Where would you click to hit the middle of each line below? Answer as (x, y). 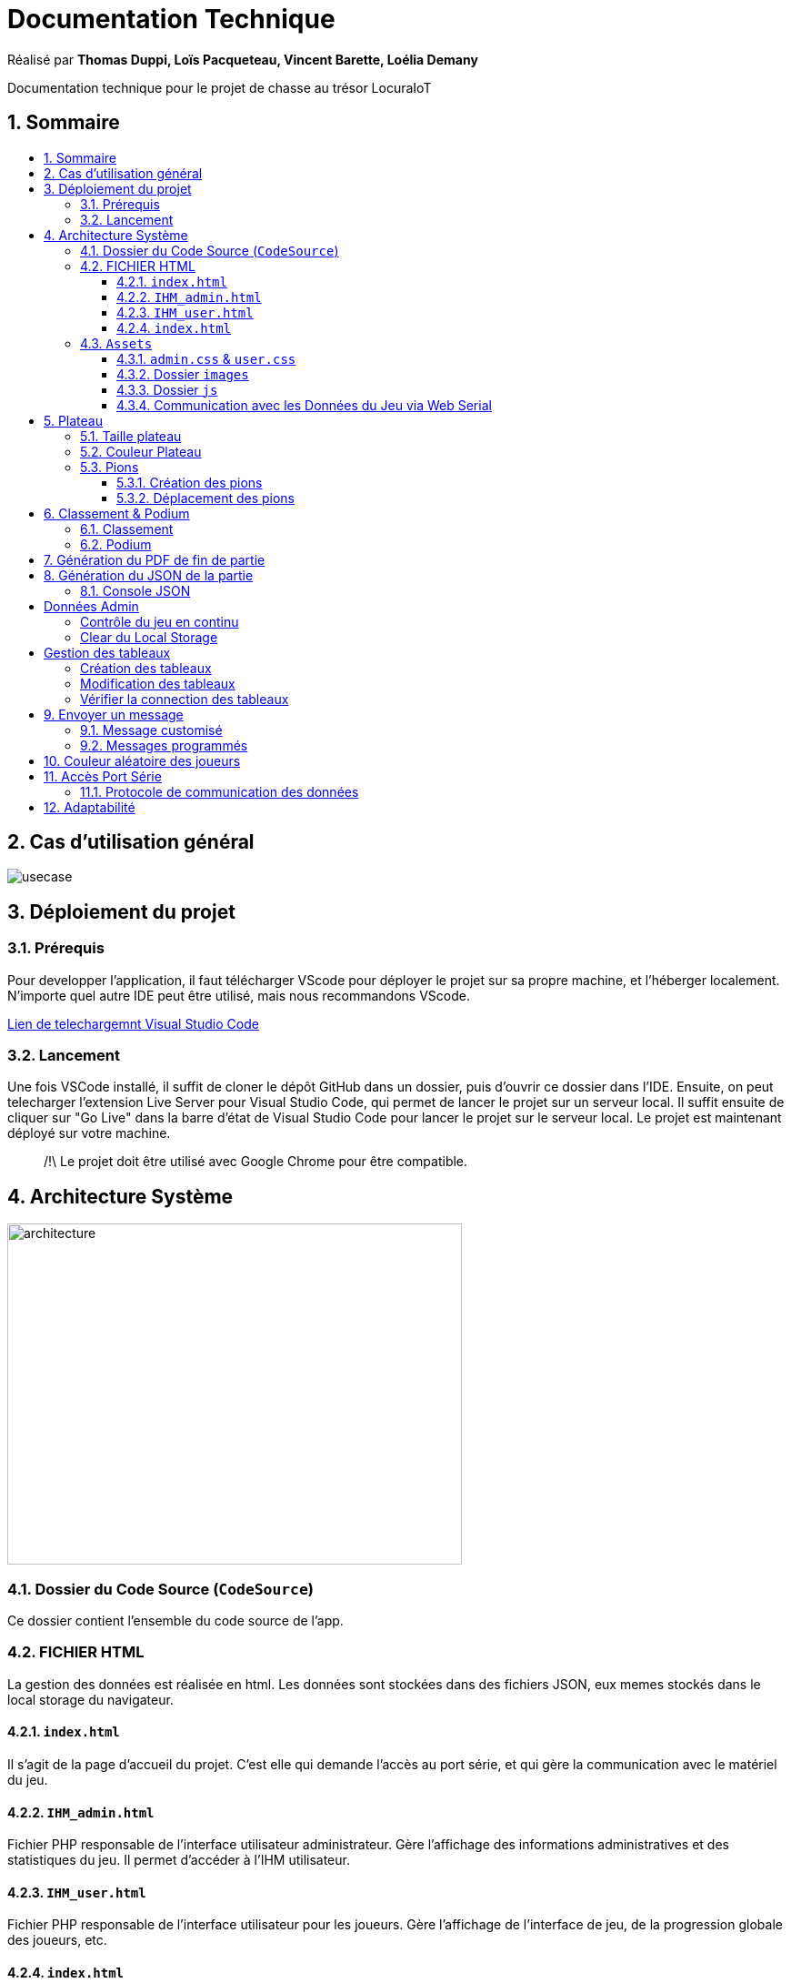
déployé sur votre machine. (89, 1133)
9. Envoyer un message (114, 714)
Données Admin (91, 606)
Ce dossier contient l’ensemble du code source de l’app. (175, 1621)
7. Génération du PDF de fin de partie (155, 559)
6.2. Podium (116, 544)
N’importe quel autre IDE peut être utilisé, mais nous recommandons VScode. (239, 995)
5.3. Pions (110, 467)
